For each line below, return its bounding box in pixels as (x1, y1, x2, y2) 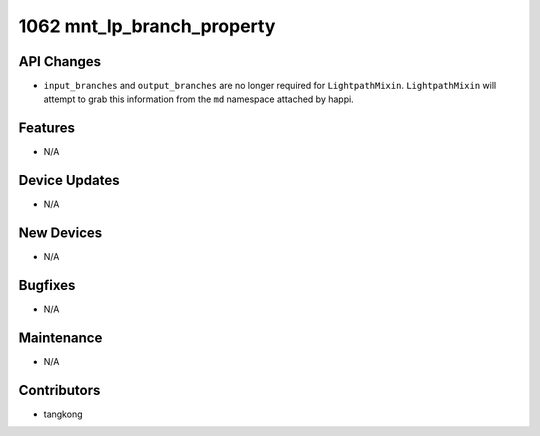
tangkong (43, 408, 83, 420)
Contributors (18, 381, 101, 399)
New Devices (18, 225, 103, 242)
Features (18, 120, 75, 137)
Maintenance (18, 329, 103, 346)
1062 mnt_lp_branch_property (18, 15, 276, 37)
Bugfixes (18, 276, 76, 294)
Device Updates (18, 172, 120, 189)
